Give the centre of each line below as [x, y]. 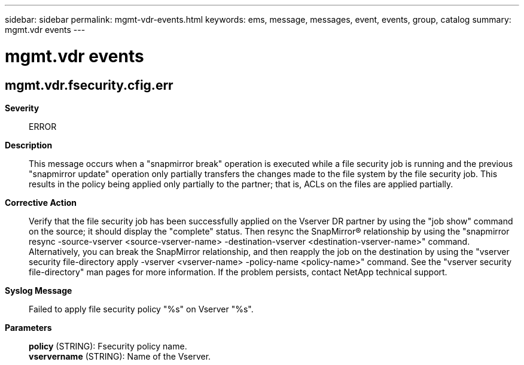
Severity [22, 108]
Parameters [28, 327]
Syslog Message [39, 290]
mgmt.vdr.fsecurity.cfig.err [89, 85]
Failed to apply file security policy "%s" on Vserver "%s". [141, 309]
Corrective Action [41, 202]
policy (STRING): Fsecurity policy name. [108, 346]
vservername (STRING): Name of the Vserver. [120, 356]
